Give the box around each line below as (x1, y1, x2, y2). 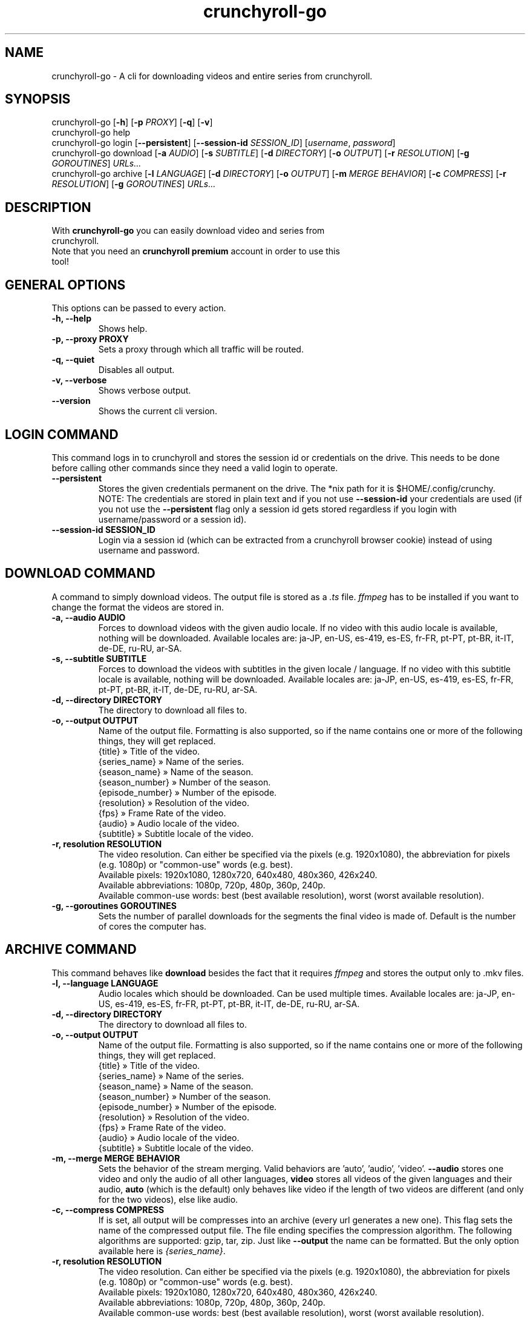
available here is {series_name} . (98, 1245, 226, 1256)
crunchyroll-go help (51, 127, 131, 138)
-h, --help (51, 313, 91, 324)
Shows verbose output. (98, 385, 191, 396)
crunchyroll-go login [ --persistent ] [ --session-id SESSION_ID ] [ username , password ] (51, 137, 396, 148)
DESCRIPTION (5, 199, 91, 215)
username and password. (98, 544, 200, 555)
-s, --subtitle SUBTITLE (51, 653, 147, 664)
